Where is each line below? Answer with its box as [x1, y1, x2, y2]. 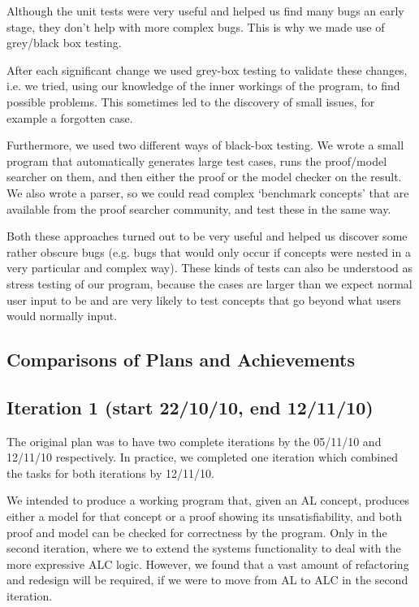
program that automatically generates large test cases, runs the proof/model [6, 152, 387, 169]
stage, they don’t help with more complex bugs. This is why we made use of [6, 18, 385, 35]
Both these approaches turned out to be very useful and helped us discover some [6, 228, 408, 245]
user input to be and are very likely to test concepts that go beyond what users [6, 291, 401, 308]
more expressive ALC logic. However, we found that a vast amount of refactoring [6, 555, 409, 572]
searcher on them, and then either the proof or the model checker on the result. [6, 168, 402, 185]
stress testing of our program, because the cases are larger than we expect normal [6, 275, 413, 292]
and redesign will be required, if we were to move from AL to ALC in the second [6, 571, 408, 588]
